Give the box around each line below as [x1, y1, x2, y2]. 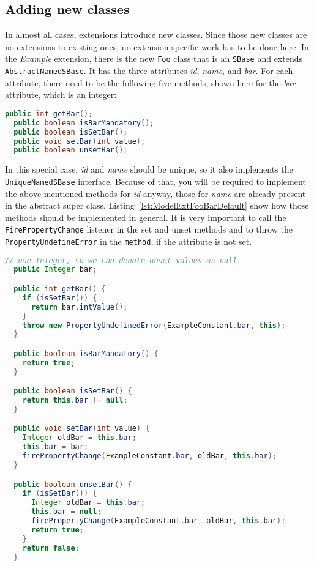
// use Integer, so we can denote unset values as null [5, 256, 237, 265]
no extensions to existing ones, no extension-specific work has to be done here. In [5, 40, 309, 53]
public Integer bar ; [13, 265, 97, 274]
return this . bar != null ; [22, 396, 128, 405]
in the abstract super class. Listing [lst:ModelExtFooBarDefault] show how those [5, 199, 309, 212]
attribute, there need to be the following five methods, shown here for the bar [5, 76, 296, 89]
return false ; [22, 543, 80, 553]
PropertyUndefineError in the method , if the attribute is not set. [5, 234, 252, 247]
